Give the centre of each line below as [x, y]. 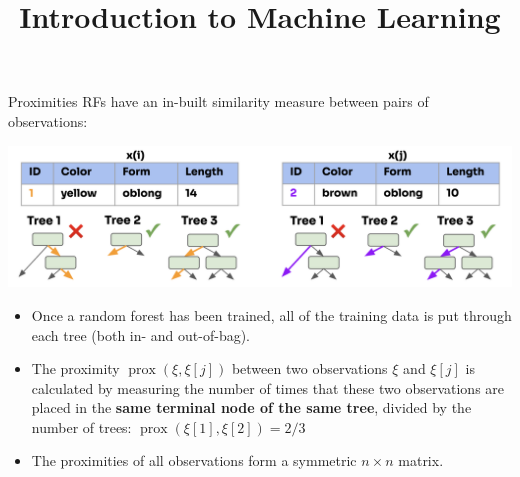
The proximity [75, 368]
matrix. [421, 460]
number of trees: [81, 426]
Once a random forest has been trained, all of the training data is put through [271, 314]
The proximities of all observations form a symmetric [194, 460]
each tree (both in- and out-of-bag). [141, 334]
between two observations [309, 368]
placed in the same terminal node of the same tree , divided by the [251, 407]
